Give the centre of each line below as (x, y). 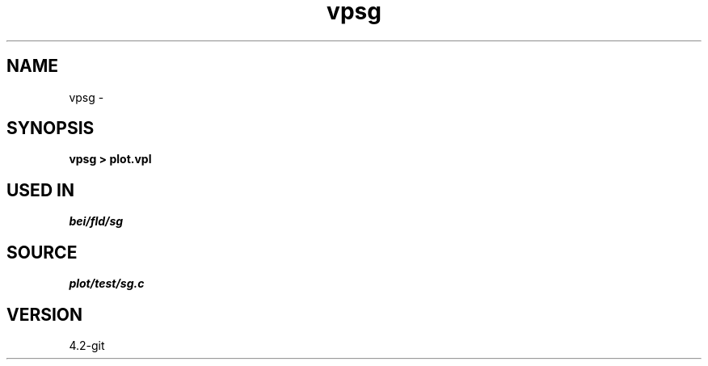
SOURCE (42, 252)
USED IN (40, 190)
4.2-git (87, 345)
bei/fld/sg (96, 221)
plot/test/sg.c (107, 284)
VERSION (45, 314)
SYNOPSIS (51, 128)
